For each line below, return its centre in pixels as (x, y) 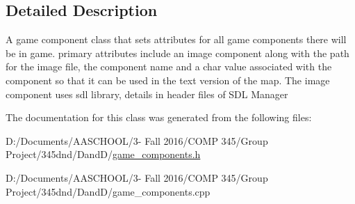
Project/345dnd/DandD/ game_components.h (103, 154)
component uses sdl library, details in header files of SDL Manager (147, 94)
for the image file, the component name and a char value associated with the (169, 66)
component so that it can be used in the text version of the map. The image (168, 80)
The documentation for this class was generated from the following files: (159, 117)
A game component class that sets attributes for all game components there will (176, 39)
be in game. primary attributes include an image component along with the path (177, 53)
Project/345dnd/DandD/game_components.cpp (108, 191)
